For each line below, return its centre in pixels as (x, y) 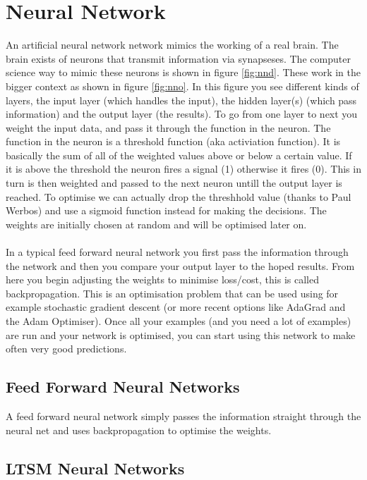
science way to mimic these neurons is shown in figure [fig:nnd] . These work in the (183, 72)
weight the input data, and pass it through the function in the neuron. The (168, 127)
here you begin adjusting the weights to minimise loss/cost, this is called (162, 279)
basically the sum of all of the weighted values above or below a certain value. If (179, 155)
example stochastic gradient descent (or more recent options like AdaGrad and (176, 307)
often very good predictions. (66, 349)
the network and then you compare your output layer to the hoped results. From (180, 265)
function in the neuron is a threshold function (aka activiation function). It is (173, 141)
